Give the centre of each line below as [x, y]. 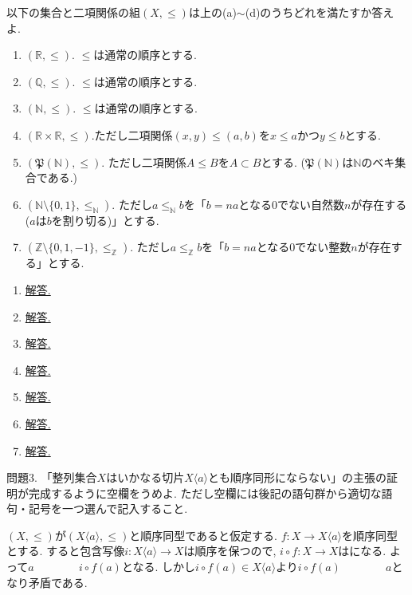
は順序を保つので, [230, 551]
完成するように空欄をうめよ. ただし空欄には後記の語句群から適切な [205, 493]
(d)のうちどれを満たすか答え [320, 12]
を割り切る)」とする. [105, 220]
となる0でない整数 [304, 247]
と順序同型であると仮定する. [203, 535]
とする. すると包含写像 [66, 551]
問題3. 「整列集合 [52, 477]
